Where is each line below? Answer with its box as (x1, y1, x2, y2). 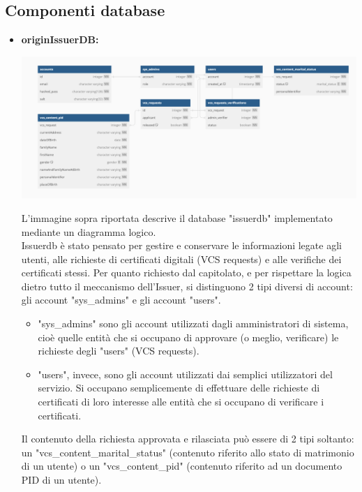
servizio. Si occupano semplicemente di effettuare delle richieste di (38, 380, 320, 395)
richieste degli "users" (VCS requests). (38, 343, 199, 358)
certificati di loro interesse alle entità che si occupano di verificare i (38, 394, 324, 409)
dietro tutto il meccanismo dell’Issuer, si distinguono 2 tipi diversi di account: (21, 278, 353, 293)
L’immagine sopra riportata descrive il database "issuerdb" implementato (21, 210, 333, 225)
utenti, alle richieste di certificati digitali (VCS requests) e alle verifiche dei (21, 251, 342, 266)
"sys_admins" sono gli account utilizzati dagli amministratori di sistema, (38, 316, 349, 331)
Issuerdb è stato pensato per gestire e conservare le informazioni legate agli (21, 238, 342, 253)
